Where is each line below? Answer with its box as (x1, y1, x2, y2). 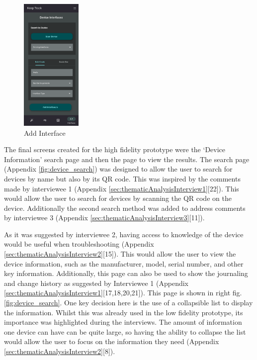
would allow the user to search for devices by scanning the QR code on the (4, 193, 232, 203)
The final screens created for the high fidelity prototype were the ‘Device (4, 144, 226, 155)
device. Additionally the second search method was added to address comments (4, 202, 246, 213)
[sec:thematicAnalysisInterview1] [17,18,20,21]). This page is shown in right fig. (4, 287, 242, 298)
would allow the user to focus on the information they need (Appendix (4, 336, 219, 347)
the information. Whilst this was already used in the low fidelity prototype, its (4, 307, 243, 317)
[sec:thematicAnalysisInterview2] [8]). (4, 346, 115, 357)
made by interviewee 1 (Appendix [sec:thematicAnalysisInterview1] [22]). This (4, 183, 239, 193)
